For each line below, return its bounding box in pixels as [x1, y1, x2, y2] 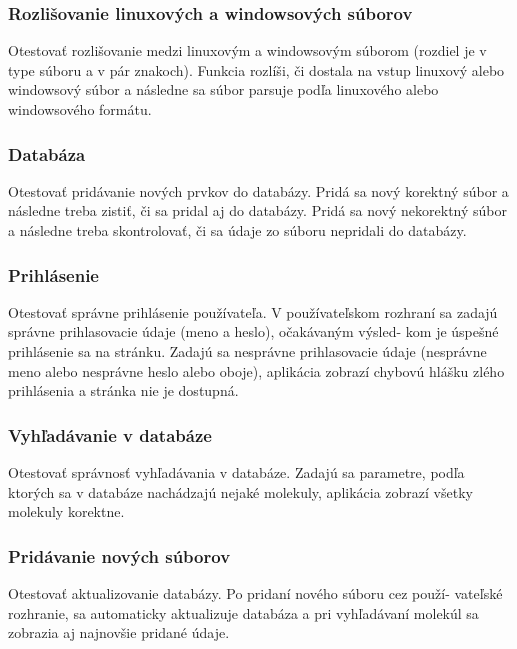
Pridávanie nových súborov [8, 543, 231, 568]
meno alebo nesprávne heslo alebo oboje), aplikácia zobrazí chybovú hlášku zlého [8, 360, 505, 381]
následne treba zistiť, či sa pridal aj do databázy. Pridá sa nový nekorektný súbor [8, 200, 507, 221]
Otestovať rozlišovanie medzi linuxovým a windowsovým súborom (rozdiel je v [8, 40, 487, 61]
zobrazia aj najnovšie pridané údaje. [8, 622, 230, 643]
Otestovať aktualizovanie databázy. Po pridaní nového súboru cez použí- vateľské [8, 583, 503, 603]
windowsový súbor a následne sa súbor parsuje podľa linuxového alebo [8, 79, 439, 100]
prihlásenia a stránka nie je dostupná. [8, 380, 239, 401]
